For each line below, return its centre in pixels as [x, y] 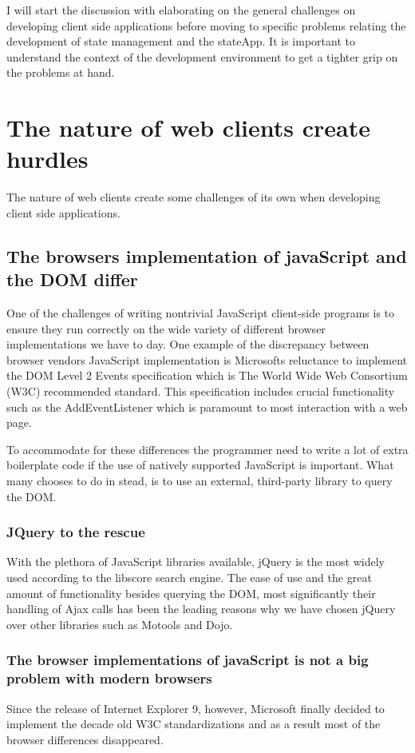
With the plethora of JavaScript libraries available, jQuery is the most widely [196, 562]
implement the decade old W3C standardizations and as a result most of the [194, 724]
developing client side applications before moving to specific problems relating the [206, 25]
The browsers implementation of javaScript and [207, 255]
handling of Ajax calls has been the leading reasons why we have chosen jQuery [201, 609]
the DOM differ [72, 279]
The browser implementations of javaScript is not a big [188, 660]
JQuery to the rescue [76, 532]
